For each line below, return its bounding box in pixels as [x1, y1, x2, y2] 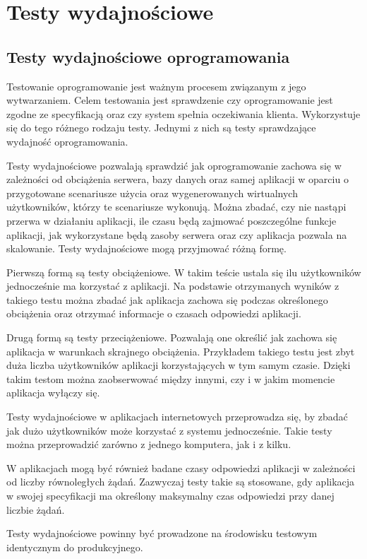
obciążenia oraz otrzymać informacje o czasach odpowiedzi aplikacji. [6, 306, 301, 321]
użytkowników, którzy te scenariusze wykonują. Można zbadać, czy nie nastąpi [6, 199, 347, 214]
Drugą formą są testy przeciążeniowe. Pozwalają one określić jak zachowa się [6, 330, 337, 345]
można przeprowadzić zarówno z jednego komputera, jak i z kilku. [6, 437, 291, 452]
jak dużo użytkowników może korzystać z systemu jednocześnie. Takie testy [6, 423, 332, 437]
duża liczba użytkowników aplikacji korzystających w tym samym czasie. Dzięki [6, 358, 351, 372]
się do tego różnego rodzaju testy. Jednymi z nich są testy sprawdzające [6, 120, 316, 135]
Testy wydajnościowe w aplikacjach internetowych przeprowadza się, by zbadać [6, 409, 348, 424]
